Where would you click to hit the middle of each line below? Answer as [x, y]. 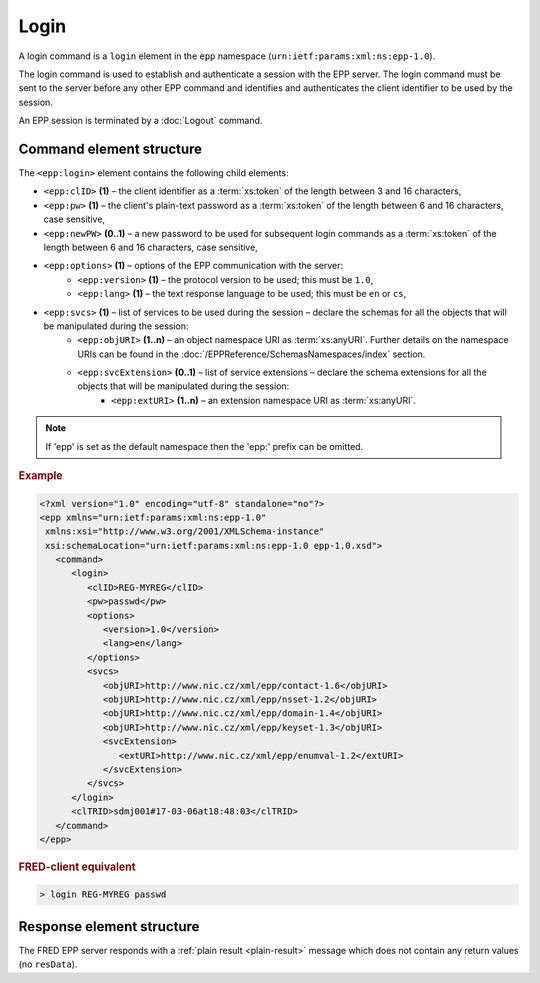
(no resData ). [48, 964]
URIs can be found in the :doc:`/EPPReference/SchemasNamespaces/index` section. [251, 354]
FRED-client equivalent [77, 867]
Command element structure [110, 148]
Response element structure [109, 926]
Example [41, 476]
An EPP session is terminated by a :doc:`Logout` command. [140, 121]
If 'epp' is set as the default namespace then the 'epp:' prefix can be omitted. [204, 446]
